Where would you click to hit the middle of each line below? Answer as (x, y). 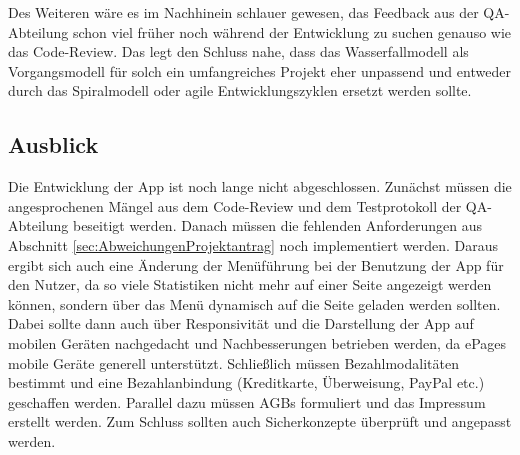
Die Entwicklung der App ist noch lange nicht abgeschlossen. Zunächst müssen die (260, 186)
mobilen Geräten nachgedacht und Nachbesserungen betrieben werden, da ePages (257, 342)
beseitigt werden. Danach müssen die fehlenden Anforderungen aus (277, 225)
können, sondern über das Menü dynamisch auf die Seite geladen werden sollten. (254, 303)
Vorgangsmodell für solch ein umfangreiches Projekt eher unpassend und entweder (259, 70)
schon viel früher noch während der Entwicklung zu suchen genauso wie (292, 31)
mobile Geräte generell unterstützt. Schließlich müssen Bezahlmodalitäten (233, 362)
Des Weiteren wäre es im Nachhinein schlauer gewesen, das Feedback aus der (243, 12)
